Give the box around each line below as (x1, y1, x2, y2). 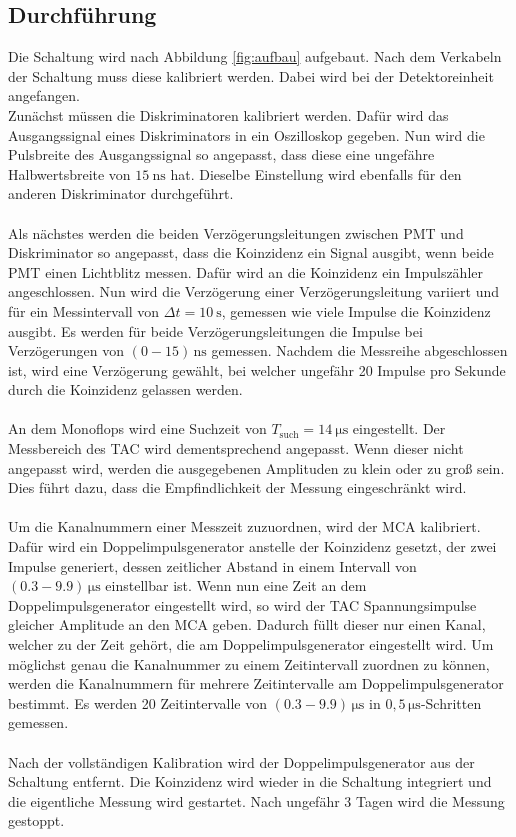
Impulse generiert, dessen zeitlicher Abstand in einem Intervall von (8, 555, 417, 576)
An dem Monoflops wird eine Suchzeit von (8, 418, 267, 439)
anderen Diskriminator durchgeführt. (8, 183, 234, 204)
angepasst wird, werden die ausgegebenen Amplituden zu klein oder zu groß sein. (8, 457, 505, 478)
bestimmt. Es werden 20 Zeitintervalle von (8, 692, 268, 713)
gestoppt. (8, 810, 65, 831)
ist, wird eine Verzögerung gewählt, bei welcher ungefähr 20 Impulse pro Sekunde (8, 359, 506, 380)
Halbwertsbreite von (8, 163, 131, 184)
